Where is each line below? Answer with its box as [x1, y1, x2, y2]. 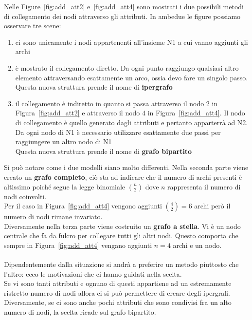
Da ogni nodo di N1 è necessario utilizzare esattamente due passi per [15, 127, 221, 137]
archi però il [194, 201, 231, 211]
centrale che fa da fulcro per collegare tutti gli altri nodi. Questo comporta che [4, 230, 238, 241]
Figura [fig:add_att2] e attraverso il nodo [15, 108, 140, 118]
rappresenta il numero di [167, 181, 241, 191]
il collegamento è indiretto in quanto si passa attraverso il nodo [15, 98, 204, 108]
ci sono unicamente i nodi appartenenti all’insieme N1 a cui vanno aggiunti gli [15, 37, 248, 47]
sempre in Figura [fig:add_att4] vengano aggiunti [4, 240, 152, 250]
